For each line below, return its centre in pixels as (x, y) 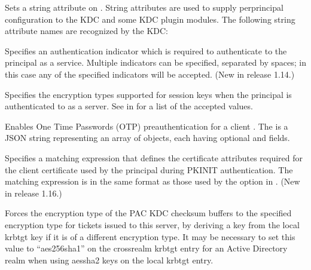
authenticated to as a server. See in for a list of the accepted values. (129, 106)
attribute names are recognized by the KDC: (86, 31)
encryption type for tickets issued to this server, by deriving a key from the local (152, 224)
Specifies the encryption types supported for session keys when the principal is (148, 94)
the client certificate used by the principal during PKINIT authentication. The (149, 169)
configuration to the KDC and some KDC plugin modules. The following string (150, 19)
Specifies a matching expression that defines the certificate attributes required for (154, 157)
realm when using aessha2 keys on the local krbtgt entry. (109, 260)
